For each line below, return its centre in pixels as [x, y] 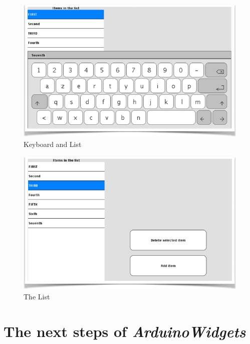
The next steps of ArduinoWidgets [125, 331]
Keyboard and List [53, 144]
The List [37, 296]
